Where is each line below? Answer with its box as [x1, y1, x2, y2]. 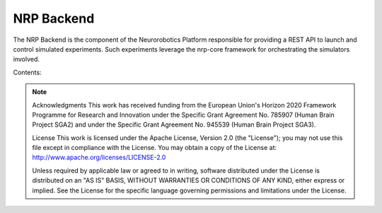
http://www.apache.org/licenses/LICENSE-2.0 [32, 153, 166, 162]
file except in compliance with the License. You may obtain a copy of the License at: [32, 144, 277, 152]
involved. [13, 55, 40, 64]
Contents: [13, 68, 42, 76]
